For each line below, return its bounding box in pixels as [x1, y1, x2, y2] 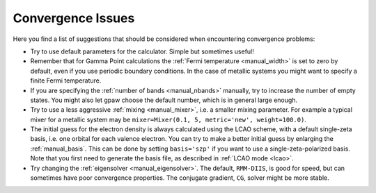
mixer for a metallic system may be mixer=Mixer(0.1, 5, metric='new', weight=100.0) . [30, 115, 306, 124]
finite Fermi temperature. [30, 76, 102, 85]
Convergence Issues [13, 10, 135, 26]
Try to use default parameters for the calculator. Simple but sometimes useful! [30, 47, 254, 56]
